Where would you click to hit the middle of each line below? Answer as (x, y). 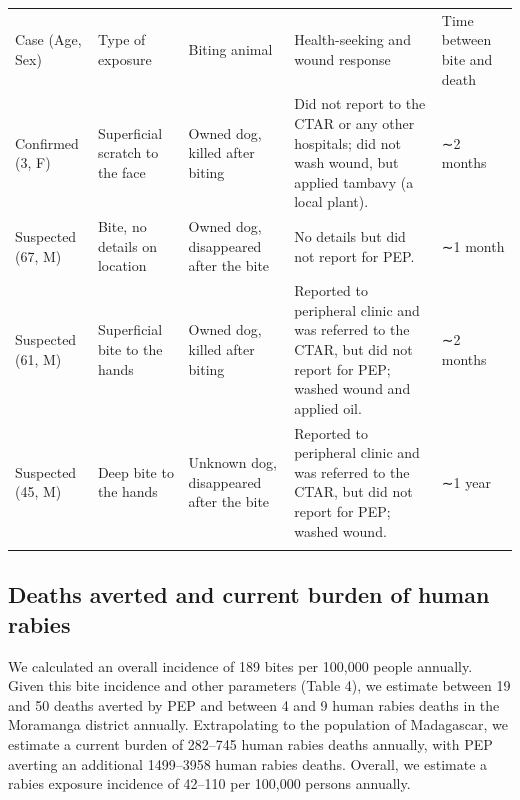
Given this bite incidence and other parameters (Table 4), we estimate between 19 (259, 685)
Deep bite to (135, 471)
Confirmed (47, 142)
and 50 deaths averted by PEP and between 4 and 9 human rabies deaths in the (254, 704)
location (122, 265)
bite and (467, 58)
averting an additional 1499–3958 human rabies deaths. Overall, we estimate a (248, 763)
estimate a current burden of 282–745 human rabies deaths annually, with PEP (250, 743)
